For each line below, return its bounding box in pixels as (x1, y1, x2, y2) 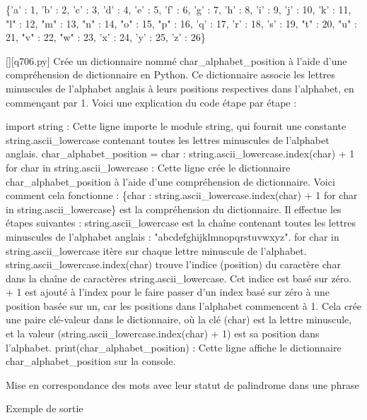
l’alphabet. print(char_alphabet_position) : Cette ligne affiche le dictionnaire (6, 340, 342, 354)
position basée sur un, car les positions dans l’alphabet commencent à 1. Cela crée (6, 298, 362, 313)
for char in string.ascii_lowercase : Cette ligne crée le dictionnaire (6, 160, 291, 174)
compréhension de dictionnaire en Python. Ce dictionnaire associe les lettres (6, 67, 335, 82)
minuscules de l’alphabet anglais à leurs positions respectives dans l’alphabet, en (6, 80, 354, 95)
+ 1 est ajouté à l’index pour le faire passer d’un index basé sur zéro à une (6, 284, 330, 299)
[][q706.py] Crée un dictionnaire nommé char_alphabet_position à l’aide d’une (6, 53, 347, 68)
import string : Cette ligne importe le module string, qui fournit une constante (6, 119, 346, 133)
